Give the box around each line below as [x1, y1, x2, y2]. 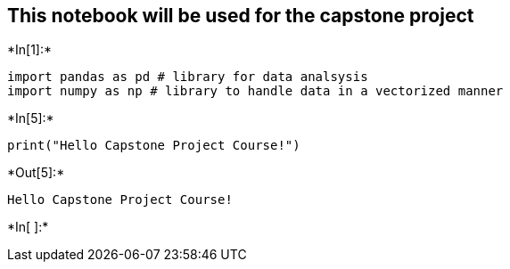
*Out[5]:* [7, 165, 65, 181]
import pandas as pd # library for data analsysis [7, 69, 368, 85]
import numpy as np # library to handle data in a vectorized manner [7, 84, 504, 99]
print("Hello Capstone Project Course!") [7, 138, 300, 153]
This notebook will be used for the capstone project [7, 4, 474, 27]
